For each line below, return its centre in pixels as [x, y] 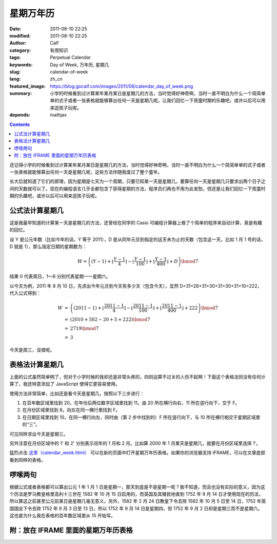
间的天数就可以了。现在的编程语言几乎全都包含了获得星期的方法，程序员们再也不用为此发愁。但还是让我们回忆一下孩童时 [137, 189]
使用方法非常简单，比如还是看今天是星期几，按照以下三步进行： [77, 393]
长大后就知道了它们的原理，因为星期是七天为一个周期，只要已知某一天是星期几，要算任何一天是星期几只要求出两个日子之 [137, 181]
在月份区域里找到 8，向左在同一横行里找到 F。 [71, 410]
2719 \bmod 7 [84, 329]
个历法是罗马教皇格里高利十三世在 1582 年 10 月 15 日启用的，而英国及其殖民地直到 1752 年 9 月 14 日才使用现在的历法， [136, 494]
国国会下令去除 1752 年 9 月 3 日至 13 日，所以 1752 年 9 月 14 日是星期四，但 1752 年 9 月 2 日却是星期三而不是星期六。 [136, 508]
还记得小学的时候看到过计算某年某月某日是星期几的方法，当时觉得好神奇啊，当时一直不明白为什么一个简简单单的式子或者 [137, 165]
